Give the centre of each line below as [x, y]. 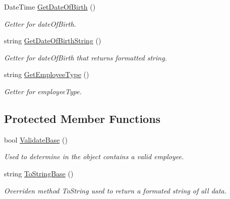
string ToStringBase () [39, 173]
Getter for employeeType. [43, 91]
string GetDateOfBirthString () [53, 41]
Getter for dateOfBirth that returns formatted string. [85, 57]
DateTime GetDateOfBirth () [50, 7]
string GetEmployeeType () [47, 74]
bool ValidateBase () [36, 139]
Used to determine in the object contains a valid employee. [94, 156]
